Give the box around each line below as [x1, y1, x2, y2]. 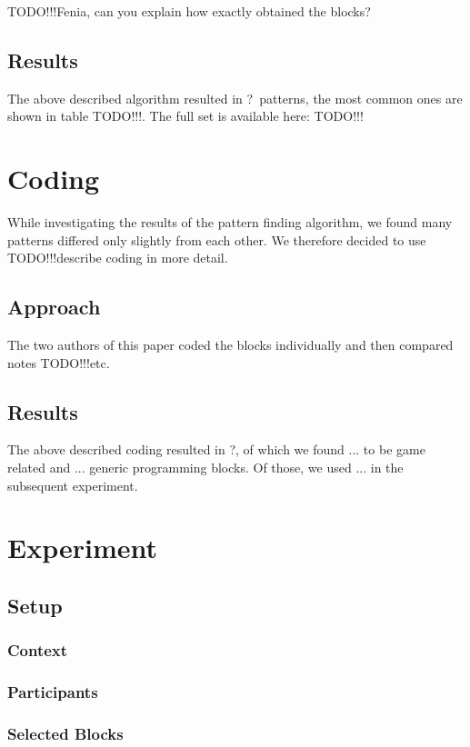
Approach [7, 293, 101, 321]
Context [7, 639, 68, 662]
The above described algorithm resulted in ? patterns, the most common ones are [7, 88, 463, 107]
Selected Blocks [7, 722, 124, 745]
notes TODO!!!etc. [7, 353, 110, 372]
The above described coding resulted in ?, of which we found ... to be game [7, 440, 425, 459]
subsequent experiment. [7, 475, 138, 494]
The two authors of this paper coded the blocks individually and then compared [7, 335, 454, 354]
